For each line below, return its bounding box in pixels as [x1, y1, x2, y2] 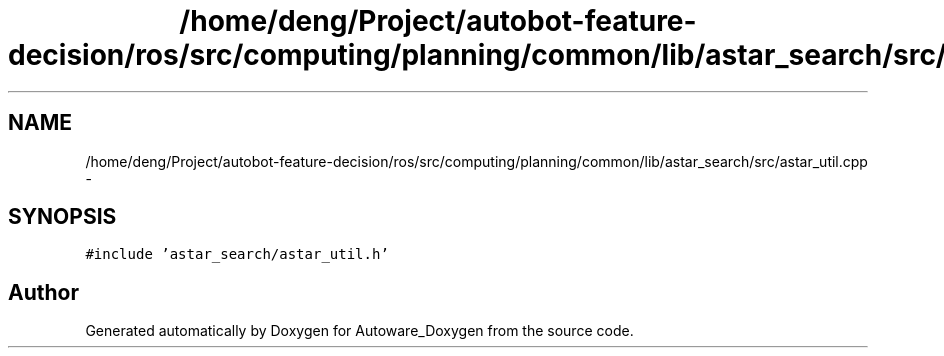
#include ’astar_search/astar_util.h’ [85, 246, 389, 263]
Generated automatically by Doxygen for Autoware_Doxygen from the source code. [85, 322, 634, 340]
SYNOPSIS [8, 204, 117, 230]
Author [8, 279, 79, 305]
